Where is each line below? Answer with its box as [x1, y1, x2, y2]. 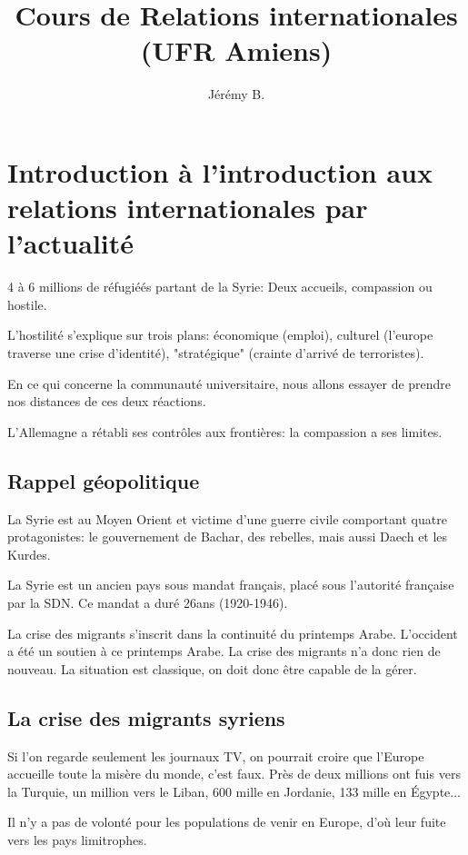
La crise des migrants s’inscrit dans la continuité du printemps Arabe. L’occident [7, 623, 458, 642]
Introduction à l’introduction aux [7, 153, 433, 190]
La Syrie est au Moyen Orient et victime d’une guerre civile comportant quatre [7, 509, 447, 528]
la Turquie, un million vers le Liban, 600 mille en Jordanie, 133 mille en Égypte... [7, 781, 461, 800]
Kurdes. [7, 544, 51, 563]
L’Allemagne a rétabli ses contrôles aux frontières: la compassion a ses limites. [7, 422, 443, 441]
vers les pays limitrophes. [7, 830, 147, 849]
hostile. [7, 294, 47, 313]
